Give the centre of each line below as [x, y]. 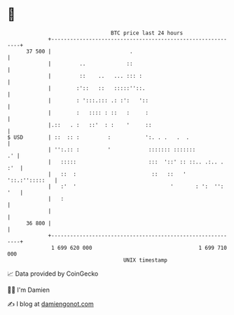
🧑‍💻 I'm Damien [29, 290]
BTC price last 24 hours [147, 33]
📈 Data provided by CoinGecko [53, 274]
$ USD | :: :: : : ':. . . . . [98, 137]
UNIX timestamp [145, 260]
